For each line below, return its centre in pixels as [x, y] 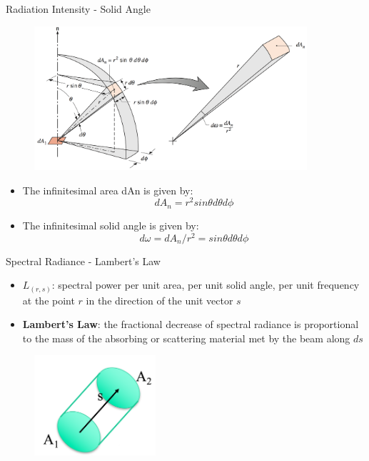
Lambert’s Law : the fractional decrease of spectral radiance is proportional [191, 324]
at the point [49, 300]
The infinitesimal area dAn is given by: [108, 190]
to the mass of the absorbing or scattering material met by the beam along [186, 338]
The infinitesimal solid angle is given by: [111, 225]
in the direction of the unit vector [160, 300]
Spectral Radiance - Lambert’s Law [83, 261]
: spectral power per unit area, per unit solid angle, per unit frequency [206, 285]
